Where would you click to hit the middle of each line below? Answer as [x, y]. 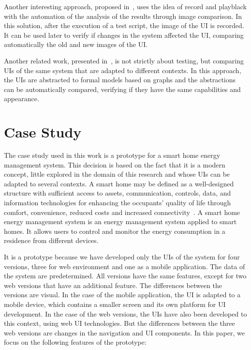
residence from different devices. [51, 240]
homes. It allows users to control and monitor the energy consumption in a [115, 231]
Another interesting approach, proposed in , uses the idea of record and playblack [125, 6]
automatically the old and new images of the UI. [76, 44]
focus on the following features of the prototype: [75, 342]
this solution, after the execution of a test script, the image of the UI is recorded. [124, 25]
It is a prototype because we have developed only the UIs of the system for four [122, 257]
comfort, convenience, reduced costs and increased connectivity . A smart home [122, 212]
